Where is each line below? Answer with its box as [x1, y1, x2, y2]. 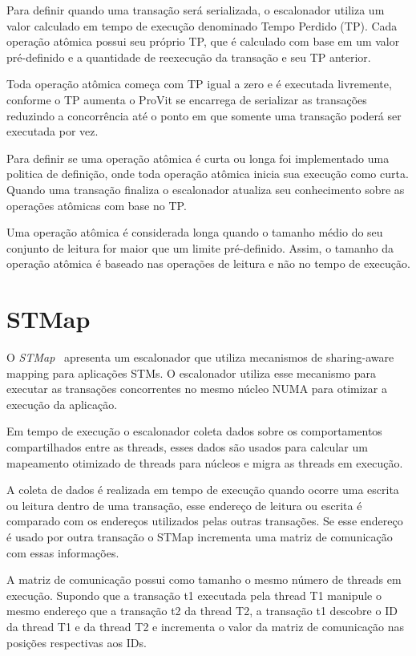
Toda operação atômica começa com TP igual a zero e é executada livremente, [6, 75, 392, 92]
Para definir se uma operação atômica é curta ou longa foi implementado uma [6, 149, 390, 166]
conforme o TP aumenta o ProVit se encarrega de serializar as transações [6, 91, 367, 107]
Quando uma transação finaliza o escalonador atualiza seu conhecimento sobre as [6, 180, 405, 197]
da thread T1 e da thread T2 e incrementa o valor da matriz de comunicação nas [6, 618, 405, 634]
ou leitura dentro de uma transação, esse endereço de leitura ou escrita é [6, 496, 362, 513]
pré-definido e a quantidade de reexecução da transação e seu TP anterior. [6, 48, 371, 65]
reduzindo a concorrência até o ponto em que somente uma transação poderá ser [6, 107, 402, 124]
